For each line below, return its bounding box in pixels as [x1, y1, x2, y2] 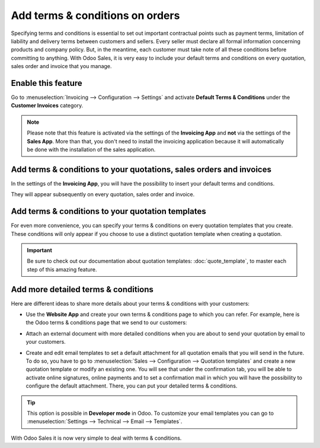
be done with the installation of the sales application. [27, 146, 156, 153]
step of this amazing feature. [27, 265, 97, 273]
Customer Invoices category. [11, 102, 84, 109]
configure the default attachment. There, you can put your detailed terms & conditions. [25, 382, 238, 389]
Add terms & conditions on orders [11, 9, 180, 22]
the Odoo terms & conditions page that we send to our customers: [25, 319, 187, 326]
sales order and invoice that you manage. [11, 63, 112, 70]
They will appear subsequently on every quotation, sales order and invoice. [11, 191, 195, 198]
